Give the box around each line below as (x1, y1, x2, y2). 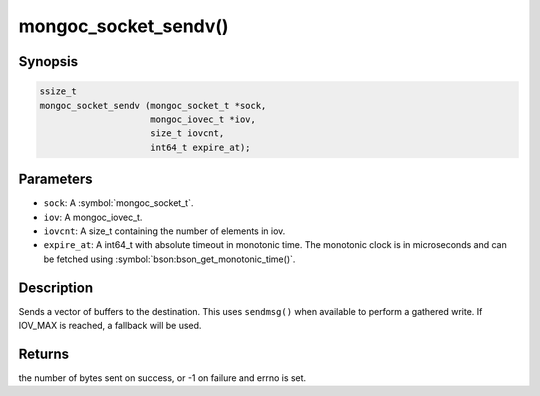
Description (18, 279, 94, 296)
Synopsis (18, 53, 79, 70)
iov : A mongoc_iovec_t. (43, 211, 143, 223)
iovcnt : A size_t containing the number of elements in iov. (43, 225, 286, 237)
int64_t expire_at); (150, 141, 251, 153)
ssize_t (39, 86, 77, 97)
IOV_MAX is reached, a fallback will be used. (18, 320, 202, 332)
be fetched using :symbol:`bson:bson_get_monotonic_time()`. (43, 253, 296, 265)
